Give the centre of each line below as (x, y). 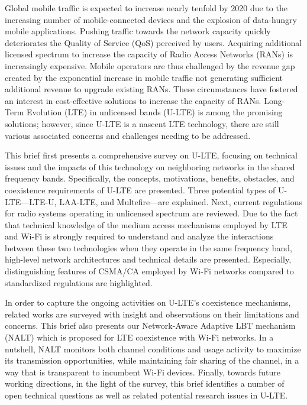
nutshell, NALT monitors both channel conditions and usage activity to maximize (153, 349)
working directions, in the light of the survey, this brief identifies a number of (145, 383)
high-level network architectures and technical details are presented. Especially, (148, 259)
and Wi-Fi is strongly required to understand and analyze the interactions (139, 236)
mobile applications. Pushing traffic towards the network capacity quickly (138, 31)
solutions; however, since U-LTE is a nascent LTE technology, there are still (142, 123)
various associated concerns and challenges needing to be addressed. (128, 135)
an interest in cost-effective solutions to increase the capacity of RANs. (133, 100)
